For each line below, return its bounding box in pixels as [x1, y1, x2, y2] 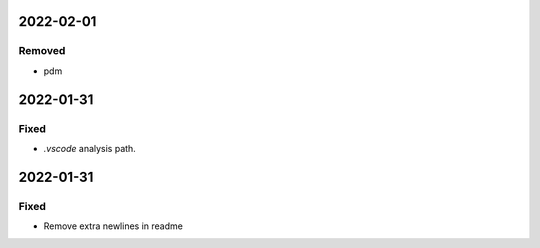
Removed [18, 44, 66, 58]
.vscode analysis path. [43, 142, 137, 154]
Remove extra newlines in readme [43, 220, 184, 232]
